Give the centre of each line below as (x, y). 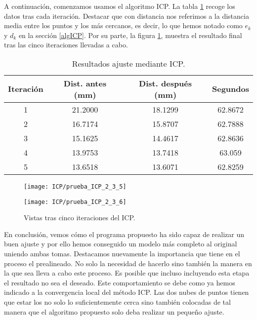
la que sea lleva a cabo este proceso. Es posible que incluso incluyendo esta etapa (127, 273)
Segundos (230, 89)
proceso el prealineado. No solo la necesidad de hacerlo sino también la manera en (128, 263)
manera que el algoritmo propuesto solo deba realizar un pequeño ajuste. (114, 311)
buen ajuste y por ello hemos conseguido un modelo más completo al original (121, 244)
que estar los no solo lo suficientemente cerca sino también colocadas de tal (117, 302)
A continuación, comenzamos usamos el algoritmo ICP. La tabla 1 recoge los (120, 6)
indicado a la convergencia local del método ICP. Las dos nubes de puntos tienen (127, 292)
